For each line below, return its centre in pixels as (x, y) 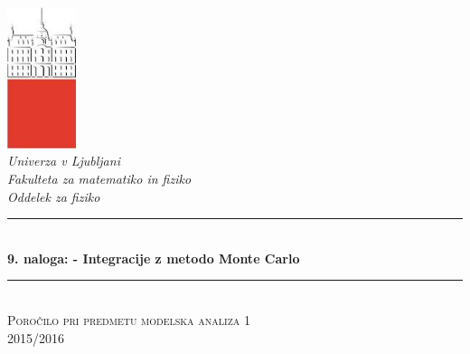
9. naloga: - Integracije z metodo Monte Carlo (154, 258)
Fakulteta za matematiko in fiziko (99, 179)
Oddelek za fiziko (54, 196)
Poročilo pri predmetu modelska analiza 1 (129, 319)
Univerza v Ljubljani (64, 161)
